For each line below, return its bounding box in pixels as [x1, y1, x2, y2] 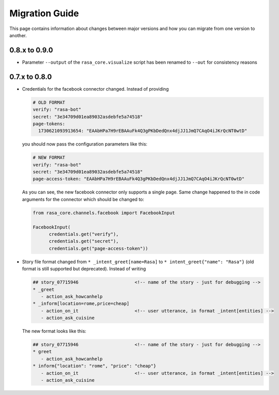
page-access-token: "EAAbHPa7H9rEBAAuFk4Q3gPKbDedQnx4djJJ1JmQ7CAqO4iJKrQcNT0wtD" [33, 176, 245, 182]
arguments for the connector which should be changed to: [22, 196, 144, 202]
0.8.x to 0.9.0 [9, 46, 53, 54]
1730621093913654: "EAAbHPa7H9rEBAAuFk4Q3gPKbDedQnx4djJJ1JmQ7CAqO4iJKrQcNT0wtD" [38, 128, 247, 134]
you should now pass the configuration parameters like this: [22, 141, 147, 147]
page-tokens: [33, 121, 66, 127]
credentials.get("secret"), [49, 238, 119, 244]
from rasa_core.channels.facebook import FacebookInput [33, 210, 175, 216]
